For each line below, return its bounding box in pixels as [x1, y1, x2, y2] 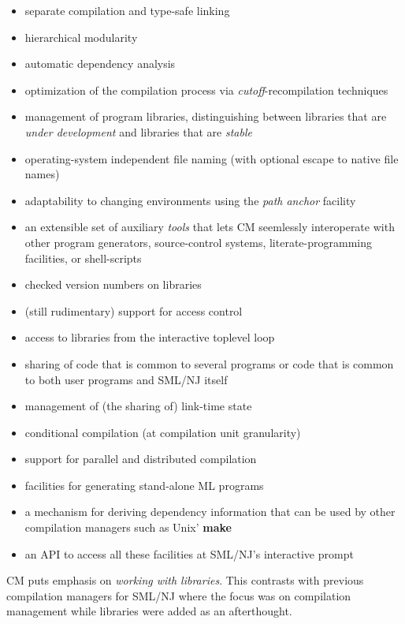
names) [24, 166, 60, 182]
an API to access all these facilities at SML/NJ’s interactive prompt [24, 545, 354, 562]
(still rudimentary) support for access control [24, 302, 243, 319]
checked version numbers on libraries [24, 276, 202, 293]
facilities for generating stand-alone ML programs [24, 476, 264, 493]
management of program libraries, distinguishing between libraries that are [24, 108, 387, 125]
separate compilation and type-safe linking [24, 2, 230, 18]
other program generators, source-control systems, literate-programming [24, 234, 372, 250]
